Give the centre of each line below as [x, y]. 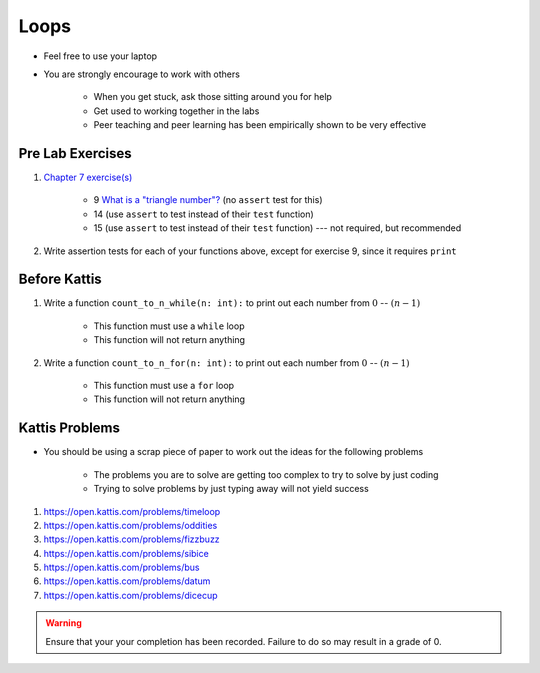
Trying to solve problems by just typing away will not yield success [231, 489]
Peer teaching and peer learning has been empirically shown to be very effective [260, 125]
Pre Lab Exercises [75, 153]
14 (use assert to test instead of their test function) [203, 214]
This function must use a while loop [169, 326]
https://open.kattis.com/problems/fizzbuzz [131, 539]
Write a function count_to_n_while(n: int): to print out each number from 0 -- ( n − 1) [232, 303]
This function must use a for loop [164, 386]
